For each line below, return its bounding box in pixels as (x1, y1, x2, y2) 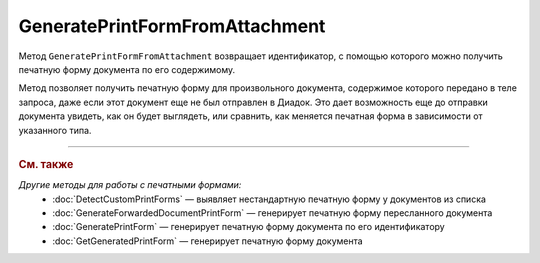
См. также (18, 157, 74, 171)
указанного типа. (18, 124, 92, 136)
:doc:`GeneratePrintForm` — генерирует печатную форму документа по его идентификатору (52, 221, 445, 233)
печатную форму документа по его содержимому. (18, 63, 236, 75)
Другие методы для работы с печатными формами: (18, 179, 242, 191)
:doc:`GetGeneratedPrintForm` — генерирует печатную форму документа (52, 235, 364, 247)
